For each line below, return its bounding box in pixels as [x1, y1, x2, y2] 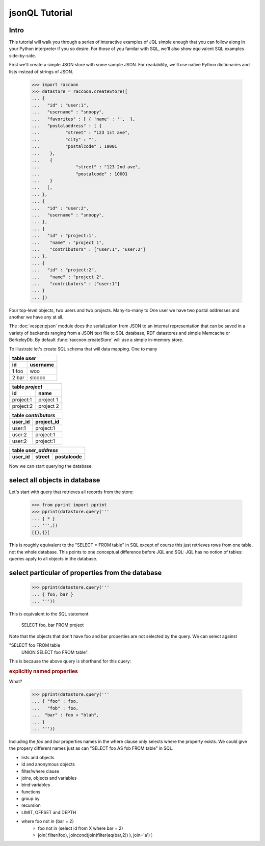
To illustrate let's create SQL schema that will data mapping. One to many [9, 346, 158, 352]
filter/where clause [21, 768, 59, 774]
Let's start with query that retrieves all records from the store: [9, 489, 134, 495]
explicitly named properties [9, 668, 78, 675]
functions [21, 789, 41, 794]
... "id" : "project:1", [31, 233, 97, 238]
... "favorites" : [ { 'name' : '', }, [31, 116, 135, 122]
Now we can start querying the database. [9, 463, 93, 469]
